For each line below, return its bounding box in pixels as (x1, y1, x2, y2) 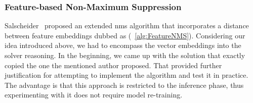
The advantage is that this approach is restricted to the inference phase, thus (5, 79, 244, 90)
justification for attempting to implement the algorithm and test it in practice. (5, 70, 248, 80)
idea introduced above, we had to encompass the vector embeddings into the (5, 40, 241, 50)
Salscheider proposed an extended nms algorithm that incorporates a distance (5, 20, 249, 31)
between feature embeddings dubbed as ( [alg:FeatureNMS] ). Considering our (5, 30, 245, 40)
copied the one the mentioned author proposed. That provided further (5, 60, 222, 70)
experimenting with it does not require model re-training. (5, 89, 183, 100)
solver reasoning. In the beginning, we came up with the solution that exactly (5, 50, 245, 60)
